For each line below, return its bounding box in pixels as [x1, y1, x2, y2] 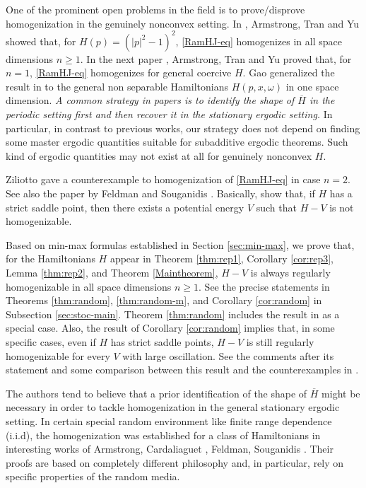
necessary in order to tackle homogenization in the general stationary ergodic [6, 400, 340, 414]
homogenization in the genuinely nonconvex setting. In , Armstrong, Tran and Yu [6, 16, 360, 30]
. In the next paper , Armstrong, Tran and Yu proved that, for [80, 51, 352, 66]
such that [256, 199, 297, 214]
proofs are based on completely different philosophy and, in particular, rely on [6, 455, 344, 470]
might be [321, 385, 360, 400]
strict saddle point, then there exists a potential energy [6, 199, 244, 214]
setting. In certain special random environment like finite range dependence [6, 413, 332, 428]
